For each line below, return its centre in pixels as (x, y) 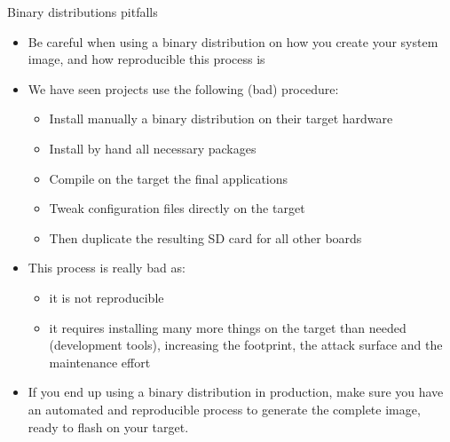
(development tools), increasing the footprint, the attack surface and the (246, 345)
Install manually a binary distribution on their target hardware (221, 118)
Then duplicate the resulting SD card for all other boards (205, 237)
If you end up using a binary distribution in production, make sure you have (236, 392)
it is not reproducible (107, 297)
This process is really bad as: (107, 268)
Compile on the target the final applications (169, 178)
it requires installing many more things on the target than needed (228, 327)
